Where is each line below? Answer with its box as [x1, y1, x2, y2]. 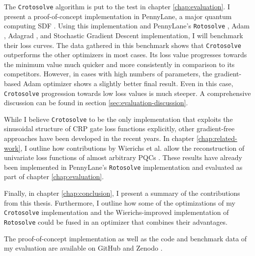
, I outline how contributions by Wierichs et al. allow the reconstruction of [20, 142, 245, 153]
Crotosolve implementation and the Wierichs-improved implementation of [4, 207, 229, 217]
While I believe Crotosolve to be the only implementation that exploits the [4, 114, 233, 124]
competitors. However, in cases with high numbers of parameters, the [4, 69, 212, 79]
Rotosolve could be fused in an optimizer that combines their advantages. [4, 216, 227, 227]
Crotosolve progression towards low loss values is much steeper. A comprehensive [4, 88, 251, 98]
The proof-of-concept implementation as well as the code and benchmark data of [4, 233, 247, 243]
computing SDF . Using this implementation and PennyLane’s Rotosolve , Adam [4, 21, 250, 31]
